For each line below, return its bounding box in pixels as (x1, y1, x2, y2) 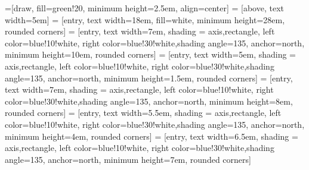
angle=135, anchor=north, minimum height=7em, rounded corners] (5, 153, 251, 165)
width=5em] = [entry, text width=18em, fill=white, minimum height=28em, (5, 13, 285, 26)
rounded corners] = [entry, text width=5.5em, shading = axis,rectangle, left (5, 106, 282, 119)
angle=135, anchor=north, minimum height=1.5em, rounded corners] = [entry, (5, 71, 293, 84)
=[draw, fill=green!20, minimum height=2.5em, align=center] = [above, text (5, 2, 284, 14)
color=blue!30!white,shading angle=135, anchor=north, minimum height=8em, (5, 95, 293, 107)
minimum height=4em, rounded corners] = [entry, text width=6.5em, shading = (5, 130, 298, 142)
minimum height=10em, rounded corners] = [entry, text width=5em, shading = (5, 48, 296, 61)
